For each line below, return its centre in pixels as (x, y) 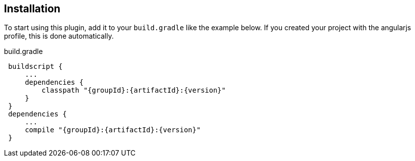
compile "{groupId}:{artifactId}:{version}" (113, 130)
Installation (32, 9)
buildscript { (35, 67)
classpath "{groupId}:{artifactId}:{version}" (134, 90)
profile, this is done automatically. (59, 36)
